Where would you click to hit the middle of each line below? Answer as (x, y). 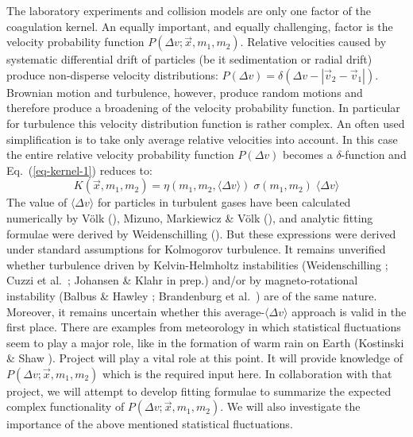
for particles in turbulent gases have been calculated (224, 202)
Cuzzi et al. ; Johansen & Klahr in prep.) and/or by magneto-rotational (182, 280)
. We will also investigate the (290, 406)
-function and (374, 155)
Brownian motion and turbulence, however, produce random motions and (185, 92)
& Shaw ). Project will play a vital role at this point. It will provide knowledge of (205, 358)
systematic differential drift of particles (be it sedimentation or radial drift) (189, 59)
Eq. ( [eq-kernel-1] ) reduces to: (79, 170)
